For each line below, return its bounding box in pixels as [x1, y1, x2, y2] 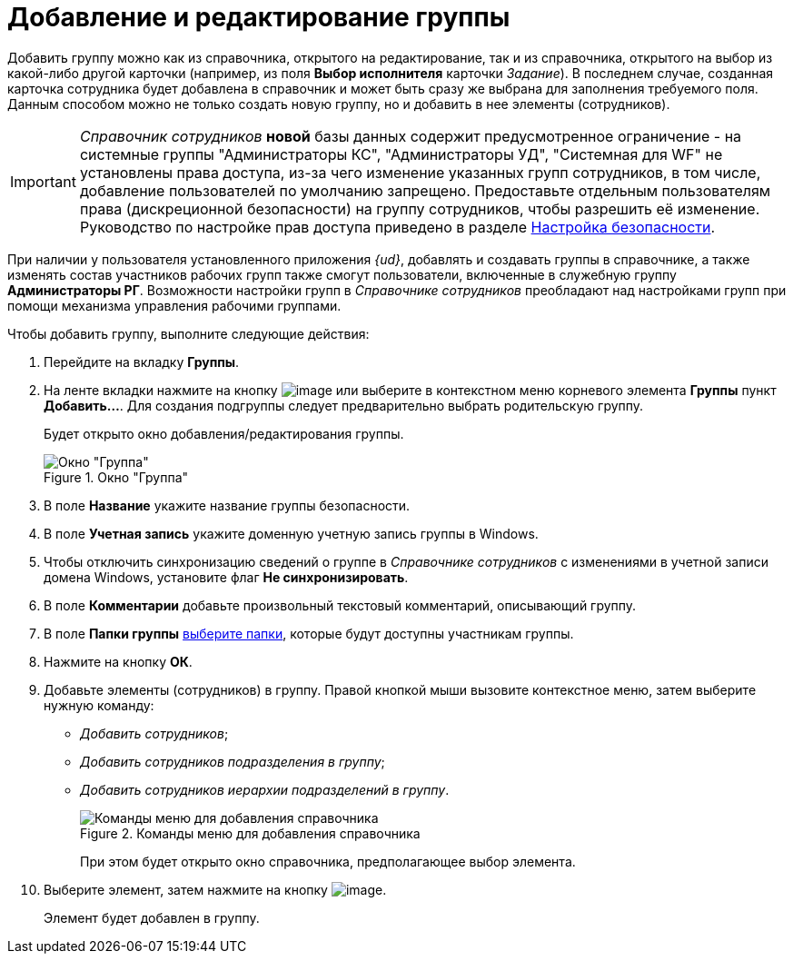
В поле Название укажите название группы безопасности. [44, 497, 411, 513]
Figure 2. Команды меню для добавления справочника [80, 825, 421, 841]
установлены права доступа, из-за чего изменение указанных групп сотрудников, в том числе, [79, 163, 761, 182]
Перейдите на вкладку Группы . [44, 353, 240, 370]
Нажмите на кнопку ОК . [44, 653, 193, 669]
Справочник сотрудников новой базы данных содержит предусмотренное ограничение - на [79, 126, 742, 145]
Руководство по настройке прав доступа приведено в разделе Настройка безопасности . [79, 217, 716, 236]
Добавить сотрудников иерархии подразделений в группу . [80, 781, 450, 798]
